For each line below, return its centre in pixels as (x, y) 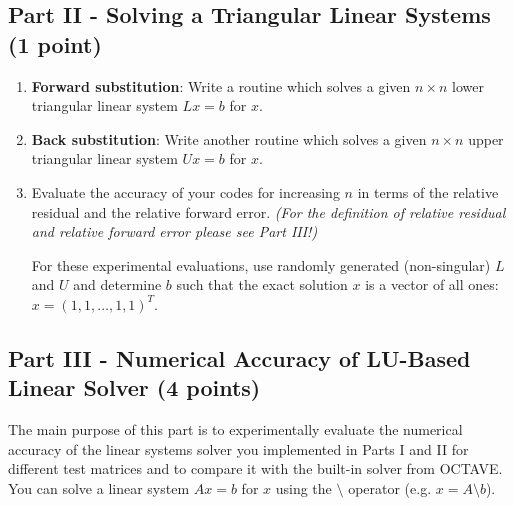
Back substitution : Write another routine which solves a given (229, 138)
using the (303, 487)
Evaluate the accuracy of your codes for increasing (185, 191)
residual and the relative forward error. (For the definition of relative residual (268, 211)
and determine (117, 284)
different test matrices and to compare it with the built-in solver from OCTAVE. (255, 468)
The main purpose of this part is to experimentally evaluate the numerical (235, 429)
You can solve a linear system (99, 487)
